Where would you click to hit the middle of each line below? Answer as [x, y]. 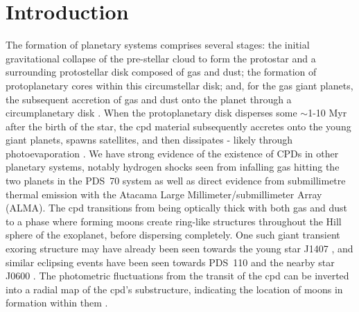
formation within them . [57, 303]
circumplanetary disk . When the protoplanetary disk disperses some [151, 113]
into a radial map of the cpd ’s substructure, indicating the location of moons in [174, 289]
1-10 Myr [327, 113]
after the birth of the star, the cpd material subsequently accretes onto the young [178, 126]
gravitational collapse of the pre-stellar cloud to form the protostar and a [161, 58]
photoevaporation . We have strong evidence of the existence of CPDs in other [172, 153]
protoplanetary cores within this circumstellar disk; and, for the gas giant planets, [179, 85]
